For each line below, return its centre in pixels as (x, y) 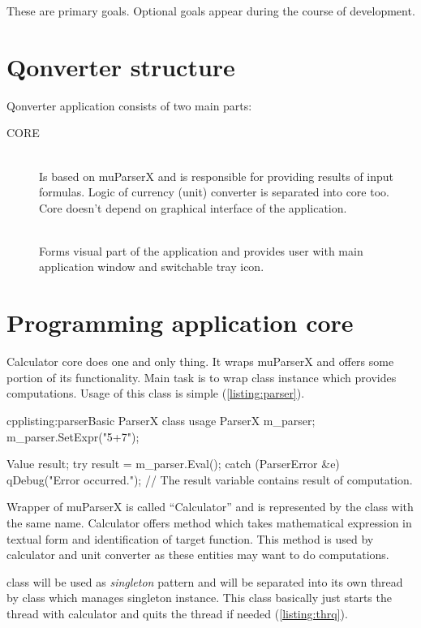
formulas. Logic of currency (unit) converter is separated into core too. (214, 192)
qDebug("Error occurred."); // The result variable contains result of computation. (210, 479)
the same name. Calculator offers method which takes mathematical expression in (209, 522)
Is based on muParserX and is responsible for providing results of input (217, 176)
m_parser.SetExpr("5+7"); (73, 436)
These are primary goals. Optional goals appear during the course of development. (211, 11)
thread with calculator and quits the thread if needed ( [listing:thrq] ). (177, 613)
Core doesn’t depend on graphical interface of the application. (193, 207)
